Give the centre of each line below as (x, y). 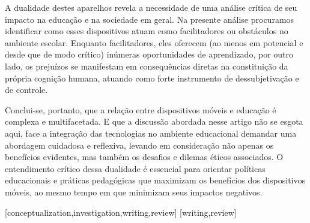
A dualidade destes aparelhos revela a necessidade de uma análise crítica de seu (151, 7)
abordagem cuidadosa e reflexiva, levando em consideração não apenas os (139, 145)
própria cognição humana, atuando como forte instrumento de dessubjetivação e (152, 78)
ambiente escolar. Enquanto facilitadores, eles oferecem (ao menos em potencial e (154, 42)
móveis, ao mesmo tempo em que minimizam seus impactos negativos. (134, 192)
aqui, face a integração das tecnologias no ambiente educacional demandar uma (151, 133)
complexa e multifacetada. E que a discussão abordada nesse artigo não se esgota (154, 121)
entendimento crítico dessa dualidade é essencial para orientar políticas (135, 168)
